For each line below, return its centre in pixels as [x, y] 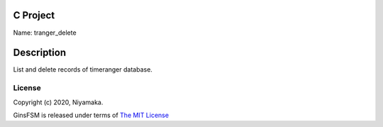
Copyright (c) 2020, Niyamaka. [58, 102]
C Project [34, 15]
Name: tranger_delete [45, 33]
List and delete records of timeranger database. [83, 70]
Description [40, 53]
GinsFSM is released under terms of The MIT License [91, 115]
